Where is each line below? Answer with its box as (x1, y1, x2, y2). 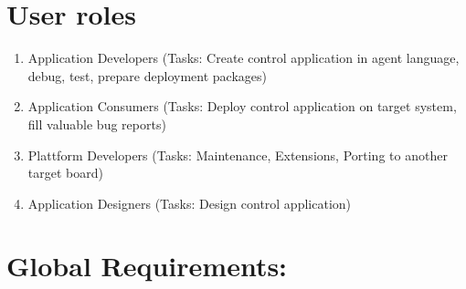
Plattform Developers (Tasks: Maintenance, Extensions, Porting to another (27, 145, 448, 164)
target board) (27, 163, 103, 182)
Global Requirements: (6, 247, 288, 284)
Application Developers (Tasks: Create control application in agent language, (27, 48, 460, 67)
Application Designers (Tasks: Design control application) (27, 193, 352, 212)
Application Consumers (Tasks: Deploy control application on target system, (27, 97, 457, 116)
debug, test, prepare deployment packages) (27, 66, 267, 85)
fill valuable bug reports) (27, 114, 166, 133)
